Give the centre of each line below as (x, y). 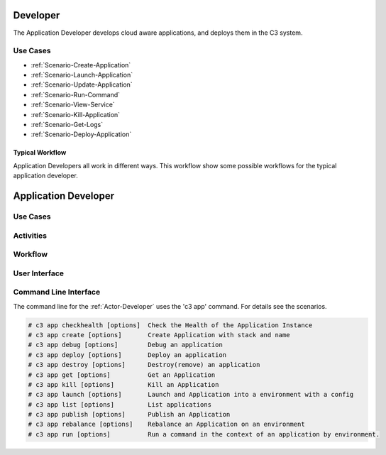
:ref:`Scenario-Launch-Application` (82, 75)
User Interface (38, 273)
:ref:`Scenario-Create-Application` (81, 65)
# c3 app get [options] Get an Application (122, 375)
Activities (30, 236)
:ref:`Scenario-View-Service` (73, 105)
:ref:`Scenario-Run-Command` (76, 94)
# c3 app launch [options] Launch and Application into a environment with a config (191, 395)
